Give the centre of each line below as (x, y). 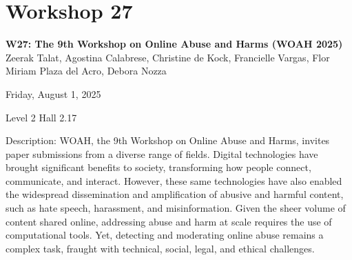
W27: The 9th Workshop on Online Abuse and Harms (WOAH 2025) (174, 44)
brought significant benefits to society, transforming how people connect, (158, 167)
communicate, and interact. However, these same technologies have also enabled (174, 180)
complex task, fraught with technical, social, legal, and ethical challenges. (160, 248)
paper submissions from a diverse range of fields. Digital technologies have (162, 153)
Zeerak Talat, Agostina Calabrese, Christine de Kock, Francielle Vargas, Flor (168, 57)
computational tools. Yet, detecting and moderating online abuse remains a (165, 235)
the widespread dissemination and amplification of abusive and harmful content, (175, 194)
